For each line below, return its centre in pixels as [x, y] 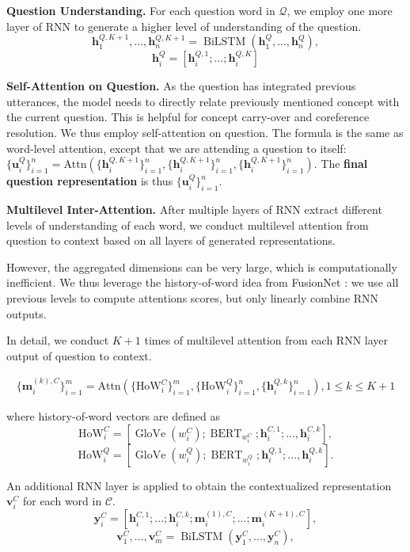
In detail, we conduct [58, 340]
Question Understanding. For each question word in [141, 10]
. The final [341, 164]
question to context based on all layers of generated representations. [171, 240]
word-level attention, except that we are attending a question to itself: [177, 148]
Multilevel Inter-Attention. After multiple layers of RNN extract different [194, 209]
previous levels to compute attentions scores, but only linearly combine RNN [193, 297]
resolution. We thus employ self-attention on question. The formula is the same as [205, 132]
